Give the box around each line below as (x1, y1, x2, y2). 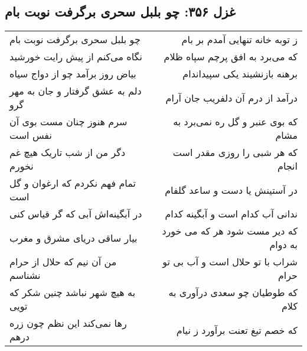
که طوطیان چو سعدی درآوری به (168, 285, 298, 300)
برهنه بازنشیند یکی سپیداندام (182, 67, 298, 81)
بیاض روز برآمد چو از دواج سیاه (9, 67, 136, 81)
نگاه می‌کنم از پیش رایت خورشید (9, 50, 142, 64)
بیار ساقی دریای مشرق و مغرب (9, 230, 138, 245)
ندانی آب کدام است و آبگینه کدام (165, 207, 298, 221)
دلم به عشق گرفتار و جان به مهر (9, 84, 142, 98)
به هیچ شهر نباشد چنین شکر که (9, 285, 136, 300)
